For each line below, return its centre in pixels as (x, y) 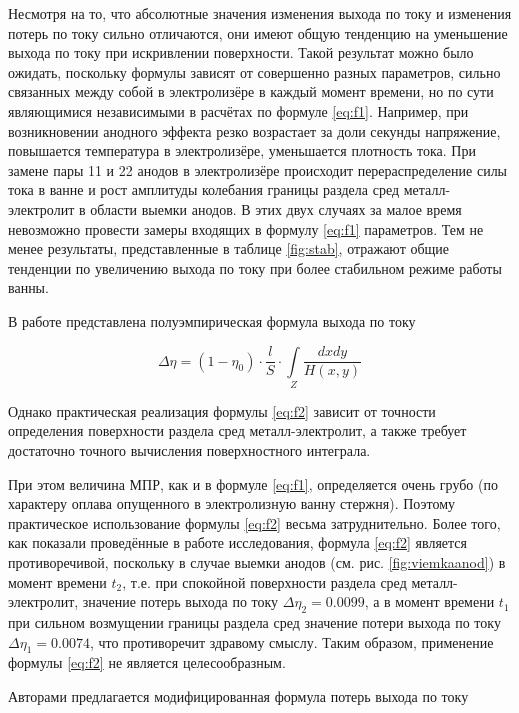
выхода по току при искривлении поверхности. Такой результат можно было (241, 52)
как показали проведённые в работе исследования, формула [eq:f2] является (237, 542)
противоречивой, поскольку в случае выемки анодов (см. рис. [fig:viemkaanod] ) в (257, 561)
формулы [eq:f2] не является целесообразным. (147, 662)
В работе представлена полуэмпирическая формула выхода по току (212, 320)
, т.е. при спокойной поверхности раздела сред (264, 581)
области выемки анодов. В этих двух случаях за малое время (276, 208)
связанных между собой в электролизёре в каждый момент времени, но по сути (251, 91)
